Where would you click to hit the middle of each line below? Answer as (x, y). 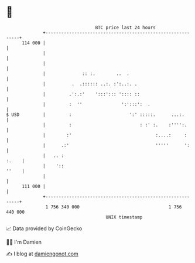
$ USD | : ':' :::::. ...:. (95, 115)
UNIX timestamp (124, 217)
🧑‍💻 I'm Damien (24, 242)
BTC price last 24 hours (126, 28)
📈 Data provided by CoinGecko (44, 228)
